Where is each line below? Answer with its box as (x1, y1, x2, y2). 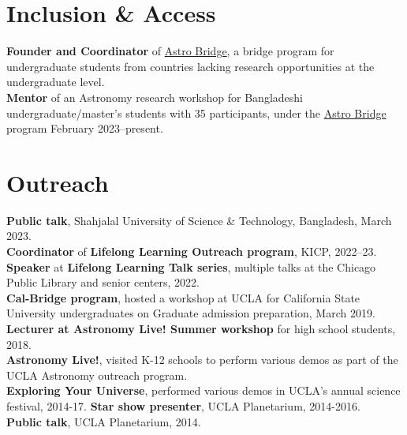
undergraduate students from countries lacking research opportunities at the (6, 58, 375, 74)
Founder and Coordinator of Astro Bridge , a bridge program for (6, 43, 334, 59)
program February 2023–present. (6, 120, 163, 137)
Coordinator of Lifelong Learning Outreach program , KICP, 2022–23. (6, 243, 377, 259)
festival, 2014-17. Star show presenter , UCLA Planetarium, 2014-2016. (6, 397, 360, 414)
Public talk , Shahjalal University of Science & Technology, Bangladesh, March (6, 212, 392, 228)
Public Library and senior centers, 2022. (6, 274, 200, 291)
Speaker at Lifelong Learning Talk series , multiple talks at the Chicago (6, 258, 376, 275)
